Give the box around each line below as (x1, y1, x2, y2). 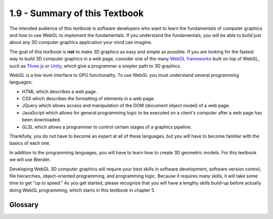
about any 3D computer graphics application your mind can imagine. (9, 39, 153, 46)
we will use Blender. (9, 157, 51, 163)
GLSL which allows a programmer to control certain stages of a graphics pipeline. (22, 124, 192, 130)
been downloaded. (22, 117, 61, 123)
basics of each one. (9, 140, 51, 146)
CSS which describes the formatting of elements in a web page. (22, 96, 155, 102)
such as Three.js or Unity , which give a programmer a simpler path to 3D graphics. (9, 63, 181, 69)
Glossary (9, 200, 39, 209)
